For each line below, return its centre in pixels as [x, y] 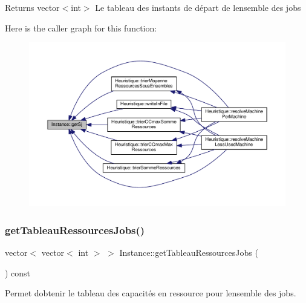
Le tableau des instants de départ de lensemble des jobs [198, 7]
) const [18, 272]
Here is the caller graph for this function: [81, 28]
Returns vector [32, 7]
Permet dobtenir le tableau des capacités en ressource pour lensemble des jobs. [151, 293]
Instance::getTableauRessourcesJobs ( [189, 252]
